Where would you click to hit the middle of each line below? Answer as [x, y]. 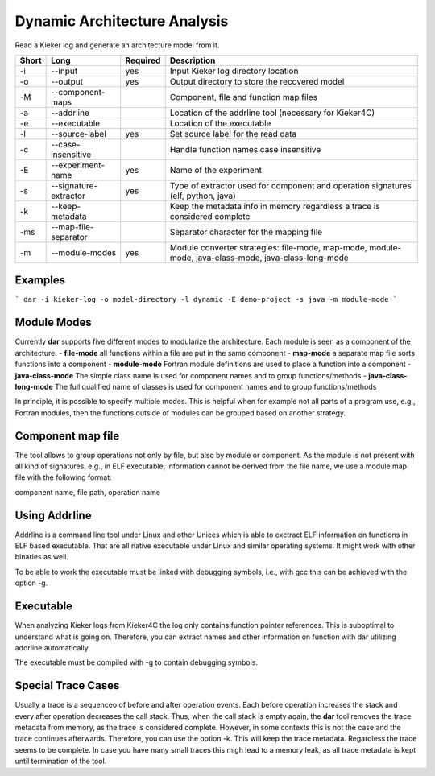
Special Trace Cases [67, 685]
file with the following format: [63, 477]
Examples [40, 281]
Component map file [67, 436]
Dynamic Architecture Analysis [122, 21]
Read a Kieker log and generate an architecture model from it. [117, 45]
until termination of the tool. [61, 762]
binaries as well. [41, 557]
